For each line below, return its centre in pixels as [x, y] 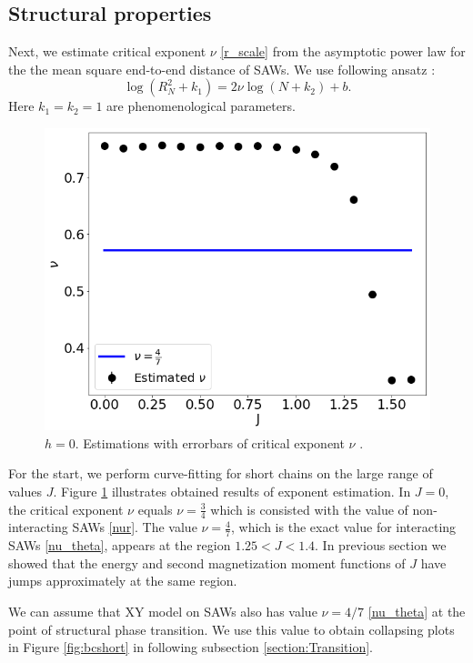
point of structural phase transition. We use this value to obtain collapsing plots [231, 629]
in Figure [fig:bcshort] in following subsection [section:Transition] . [191, 647]
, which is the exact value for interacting [344, 527]
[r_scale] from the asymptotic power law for [343, 51]
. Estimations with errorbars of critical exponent [210, 442]
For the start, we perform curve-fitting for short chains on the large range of [221, 473]
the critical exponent [66, 509]
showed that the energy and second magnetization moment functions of [207, 563]
